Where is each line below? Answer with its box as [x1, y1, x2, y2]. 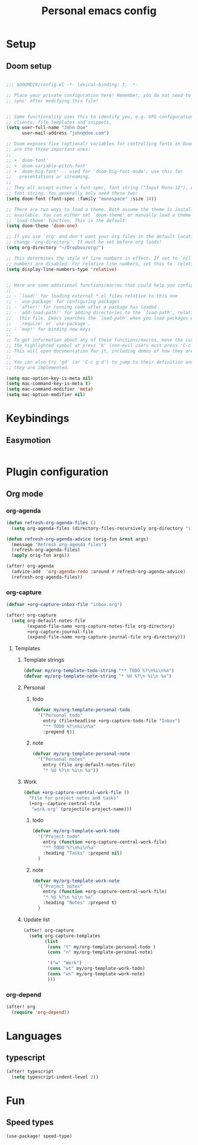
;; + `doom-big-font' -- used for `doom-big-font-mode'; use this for [6, 168, 183, 174]
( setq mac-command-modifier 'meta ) [6, 386, 94, 393]
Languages [6, 1030, 62, 1043]
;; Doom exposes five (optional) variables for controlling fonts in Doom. [6, 141, 196, 147]
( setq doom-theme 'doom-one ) [6, 223, 78, 229]
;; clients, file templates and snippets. [6, 119, 112, 125]
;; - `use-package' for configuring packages [6, 299, 120, 305]
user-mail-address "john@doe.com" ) [21, 130, 110, 137]
